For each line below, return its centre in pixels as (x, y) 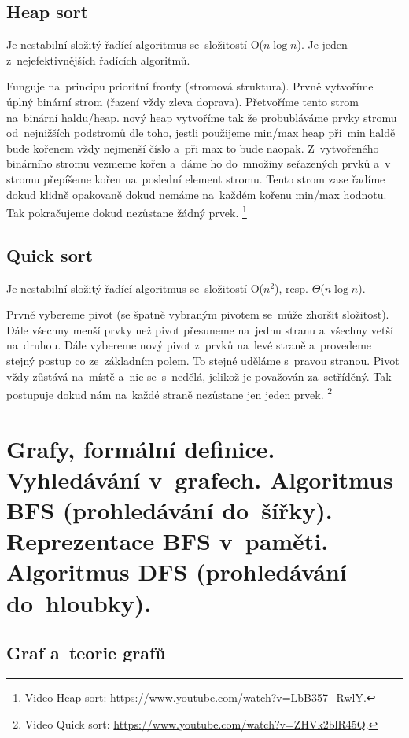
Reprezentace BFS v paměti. (168, 541)
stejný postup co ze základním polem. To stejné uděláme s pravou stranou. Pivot (203, 360)
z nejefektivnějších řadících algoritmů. (98, 59)
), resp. (291, 288)
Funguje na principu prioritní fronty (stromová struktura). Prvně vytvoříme (190, 86)
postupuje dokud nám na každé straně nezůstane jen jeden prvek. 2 (169, 393)
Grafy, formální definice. (141, 448)
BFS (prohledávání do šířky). (169, 509)
